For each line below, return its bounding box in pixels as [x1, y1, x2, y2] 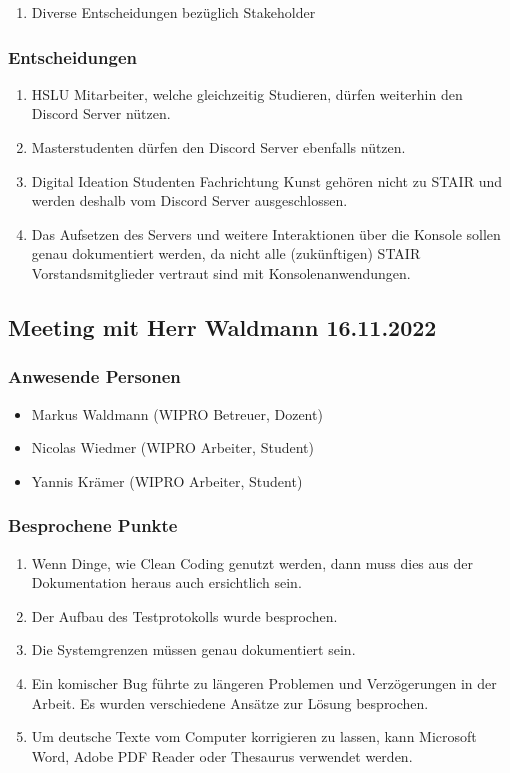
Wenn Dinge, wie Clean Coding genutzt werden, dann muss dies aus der [31, 552, 473, 573]
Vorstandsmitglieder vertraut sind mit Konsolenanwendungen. [31, 262, 411, 283]
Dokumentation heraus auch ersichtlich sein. [31, 572, 302, 593]
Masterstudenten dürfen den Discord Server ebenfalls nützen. [31, 137, 406, 157]
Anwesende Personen [8, 364, 181, 389]
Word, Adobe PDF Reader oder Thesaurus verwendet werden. [31, 745, 413, 766]
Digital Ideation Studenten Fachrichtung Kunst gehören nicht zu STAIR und [31, 170, 502, 191]
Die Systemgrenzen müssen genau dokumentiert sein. [31, 639, 356, 660]
